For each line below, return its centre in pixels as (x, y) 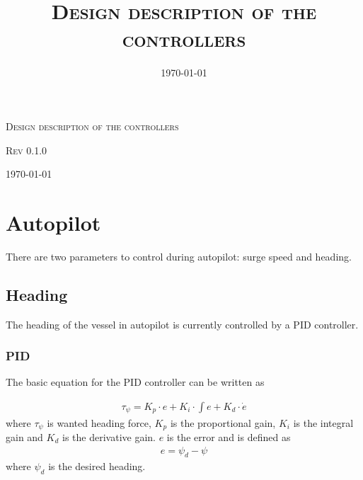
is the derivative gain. (109, 436)
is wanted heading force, (99, 422)
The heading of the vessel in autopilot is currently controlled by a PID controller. (182, 324)
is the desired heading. (97, 466)
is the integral (323, 422)
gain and (24, 436)
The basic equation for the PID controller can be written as (135, 382)
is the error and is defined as (229, 436)
